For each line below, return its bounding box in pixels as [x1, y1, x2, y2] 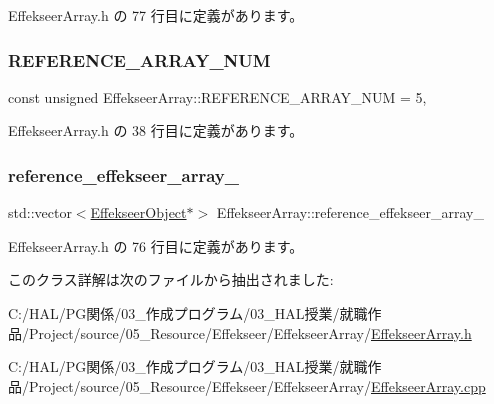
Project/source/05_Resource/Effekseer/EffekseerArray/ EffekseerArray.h [28, 322, 472, 343]
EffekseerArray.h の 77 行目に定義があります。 [8, 5, 304, 25]
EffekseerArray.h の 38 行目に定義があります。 [8, 120, 304, 141]
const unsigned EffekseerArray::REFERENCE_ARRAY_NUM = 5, [8, 86, 427, 107]
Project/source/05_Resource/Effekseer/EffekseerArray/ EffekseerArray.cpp [28, 375, 486, 396]
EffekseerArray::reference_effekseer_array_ [216, 202, 484, 223]
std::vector [8, 202, 72, 223]
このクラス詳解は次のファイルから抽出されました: [8, 269, 334, 290]
